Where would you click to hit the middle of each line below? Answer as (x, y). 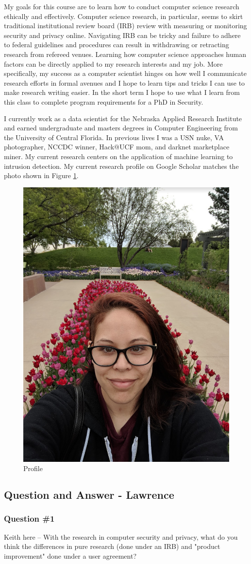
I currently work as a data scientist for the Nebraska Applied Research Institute (123, 118)
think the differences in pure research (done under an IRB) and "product (112, 546)
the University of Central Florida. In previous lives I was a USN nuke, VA (114, 137)
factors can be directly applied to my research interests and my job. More (113, 64)
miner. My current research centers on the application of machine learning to (118, 156)
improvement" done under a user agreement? (70, 555)
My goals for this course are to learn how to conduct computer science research (122, 6)
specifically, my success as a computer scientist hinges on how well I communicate (125, 73)
